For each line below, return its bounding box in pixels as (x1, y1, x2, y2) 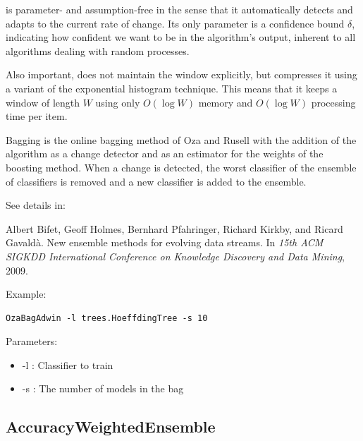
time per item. (6, 109, 68, 123)
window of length (6, 95, 80, 109)
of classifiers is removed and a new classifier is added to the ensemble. (6, 174, 307, 188)
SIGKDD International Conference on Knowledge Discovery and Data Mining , (6, 248, 345, 263)
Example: (6, 286, 47, 301)
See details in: (6, 198, 66, 212)
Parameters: (6, 334, 58, 349)
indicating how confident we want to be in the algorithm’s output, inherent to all (6, 30, 356, 44)
